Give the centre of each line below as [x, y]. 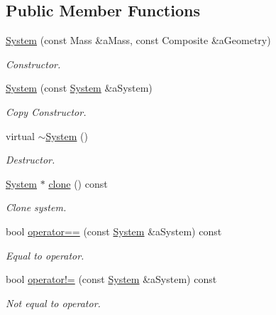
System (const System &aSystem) [79, 88]
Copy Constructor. [46, 111]
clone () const [78, 183]
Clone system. [36, 207]
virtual [20, 135]
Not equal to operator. [53, 303]
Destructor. [31, 160]
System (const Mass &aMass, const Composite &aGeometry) [138, 40]
